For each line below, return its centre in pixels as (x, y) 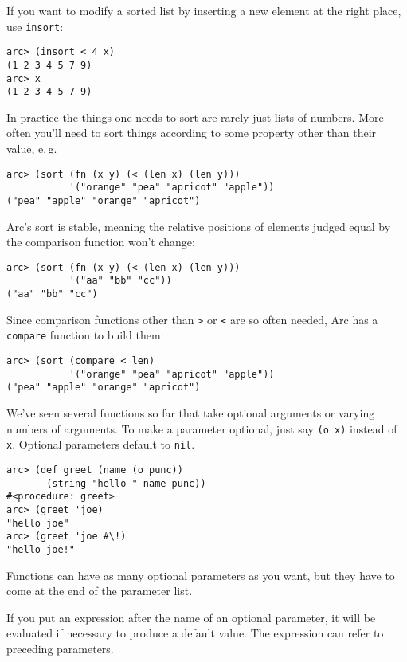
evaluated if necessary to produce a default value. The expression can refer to (195, 633)
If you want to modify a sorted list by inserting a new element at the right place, (204, 10)
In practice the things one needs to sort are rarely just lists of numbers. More (195, 117)
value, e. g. (32, 149)
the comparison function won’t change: (101, 242)
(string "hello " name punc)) (126, 483)
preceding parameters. (60, 648)
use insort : (35, 26)
